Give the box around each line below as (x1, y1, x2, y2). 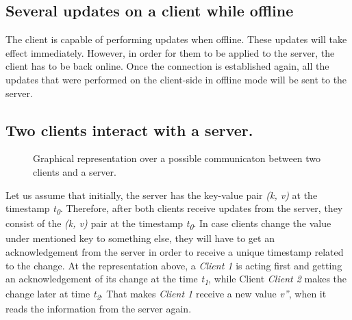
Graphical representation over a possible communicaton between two (33, 151, 321, 165)
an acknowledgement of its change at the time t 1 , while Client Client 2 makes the (5, 271, 347, 287)
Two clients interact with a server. (5, 119, 253, 140)
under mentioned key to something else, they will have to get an (5, 231, 275, 245)
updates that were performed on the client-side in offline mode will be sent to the (5, 72, 347, 86)
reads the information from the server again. (5, 302, 192, 316)
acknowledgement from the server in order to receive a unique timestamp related (5, 245, 344, 258)
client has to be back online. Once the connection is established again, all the (5, 59, 329, 73)
